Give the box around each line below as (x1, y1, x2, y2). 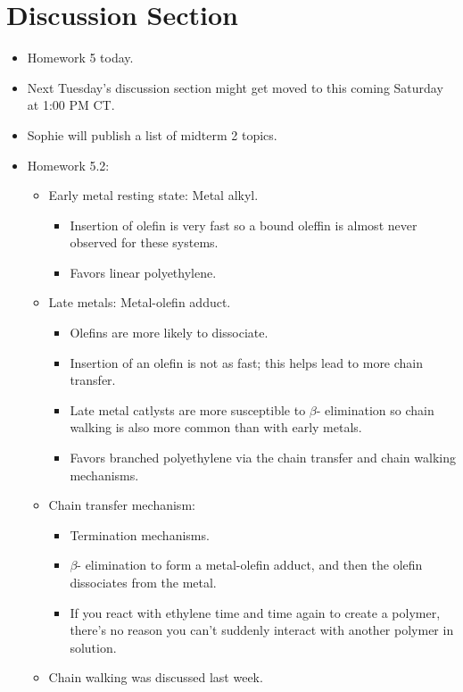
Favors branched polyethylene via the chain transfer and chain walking (70, 448, 456, 467)
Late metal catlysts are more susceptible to (70, 400, 306, 419)
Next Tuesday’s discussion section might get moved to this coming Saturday (27, 78, 443, 96)
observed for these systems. (70, 233, 219, 252)
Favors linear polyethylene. (70, 263, 217, 281)
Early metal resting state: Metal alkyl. (48, 186, 259, 204)
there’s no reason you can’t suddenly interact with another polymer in (70, 621, 454, 639)
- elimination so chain (316, 400, 434, 419)
